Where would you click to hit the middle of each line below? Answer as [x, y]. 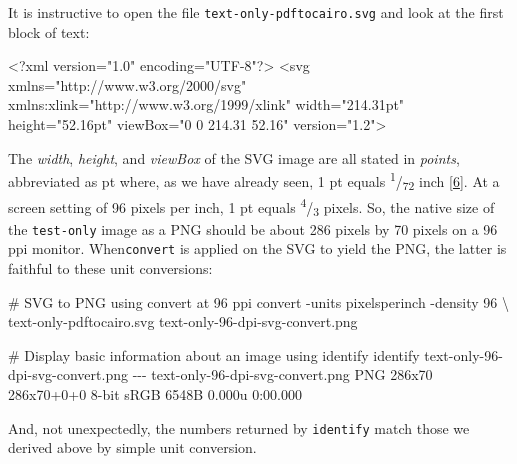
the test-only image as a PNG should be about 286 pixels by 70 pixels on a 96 [253, 228]
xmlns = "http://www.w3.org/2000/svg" [127, 84]
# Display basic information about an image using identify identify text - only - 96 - [255, 354]
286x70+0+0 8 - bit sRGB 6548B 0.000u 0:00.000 [155, 394]
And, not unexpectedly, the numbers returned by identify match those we [239, 427]
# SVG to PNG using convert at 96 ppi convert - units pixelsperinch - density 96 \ [258, 301]
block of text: [49, 31]
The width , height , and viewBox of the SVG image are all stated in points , [234, 157]
